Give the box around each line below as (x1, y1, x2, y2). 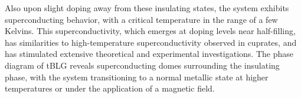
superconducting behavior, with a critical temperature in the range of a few (5, 13, 278, 25)
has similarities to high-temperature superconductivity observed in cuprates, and (5, 36, 297, 48)
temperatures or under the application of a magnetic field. (5, 82, 215, 94)
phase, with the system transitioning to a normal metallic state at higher (5, 70, 269, 83)
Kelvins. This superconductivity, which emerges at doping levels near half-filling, (5, 25, 296, 37)
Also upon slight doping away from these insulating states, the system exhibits (5, 2, 289, 13)
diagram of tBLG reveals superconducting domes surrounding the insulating (5, 59, 280, 71)
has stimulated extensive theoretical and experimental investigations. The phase (5, 48, 293, 60)
